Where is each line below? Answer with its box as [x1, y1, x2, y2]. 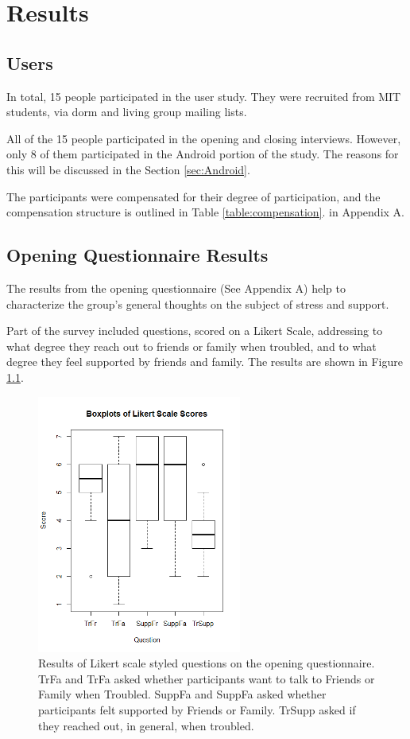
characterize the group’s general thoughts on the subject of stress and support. [6, 295, 389, 312]
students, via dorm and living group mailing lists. [6, 103, 247, 120]
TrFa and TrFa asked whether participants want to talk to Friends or [38, 670, 375, 686]
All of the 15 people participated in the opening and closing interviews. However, [6, 130, 401, 146]
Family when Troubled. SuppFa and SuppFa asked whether [38, 686, 327, 702]
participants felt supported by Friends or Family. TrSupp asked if [38, 702, 356, 718]
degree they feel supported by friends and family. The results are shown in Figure [6, 353, 403, 370]
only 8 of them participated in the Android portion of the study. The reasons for [6, 146, 399, 162]
